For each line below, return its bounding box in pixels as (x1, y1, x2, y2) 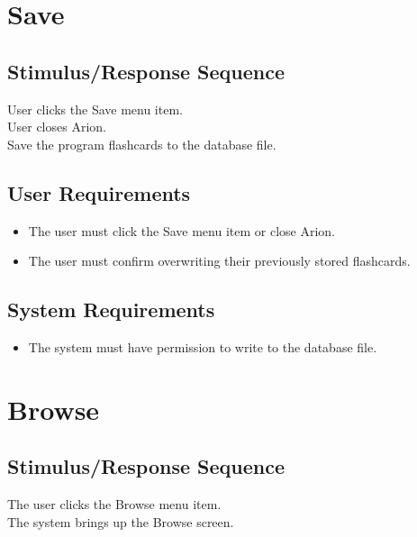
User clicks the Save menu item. (7, 99, 183, 118)
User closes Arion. (7, 117, 106, 136)
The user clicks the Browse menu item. (7, 495, 222, 514)
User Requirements (7, 178, 191, 206)
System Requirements (7, 296, 215, 323)
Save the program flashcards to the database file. (7, 134, 276, 153)
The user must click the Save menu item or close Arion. (28, 221, 335, 240)
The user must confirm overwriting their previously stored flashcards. (28, 251, 411, 270)
